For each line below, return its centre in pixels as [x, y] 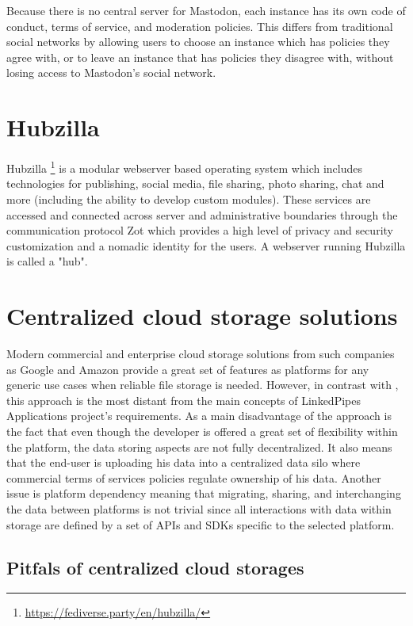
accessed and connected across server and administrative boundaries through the [202, 214]
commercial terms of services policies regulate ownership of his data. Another [194, 477]
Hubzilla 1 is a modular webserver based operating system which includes [185, 167]
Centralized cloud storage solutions [202, 316]
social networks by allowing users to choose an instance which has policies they [198, 42]
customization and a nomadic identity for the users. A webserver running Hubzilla [206, 245]
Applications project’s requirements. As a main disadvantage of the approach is [199, 416]
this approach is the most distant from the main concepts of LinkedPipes [184, 400]
